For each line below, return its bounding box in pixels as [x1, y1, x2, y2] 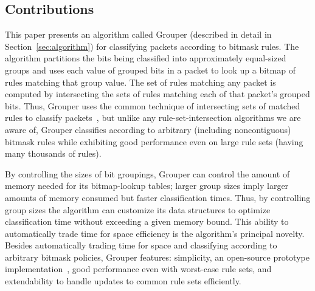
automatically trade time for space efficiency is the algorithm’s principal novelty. [5, 227, 305, 239]
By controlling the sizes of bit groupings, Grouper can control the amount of [5, 167, 290, 180]
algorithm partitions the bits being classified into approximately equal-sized [5, 52, 286, 64]
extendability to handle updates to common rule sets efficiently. [5, 275, 241, 287]
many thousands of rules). [5, 147, 102, 160]
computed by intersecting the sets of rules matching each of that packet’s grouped [5, 87, 310, 100]
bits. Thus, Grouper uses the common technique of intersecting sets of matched [5, 99, 300, 112]
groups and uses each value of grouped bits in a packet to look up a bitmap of [5, 63, 296, 76]
